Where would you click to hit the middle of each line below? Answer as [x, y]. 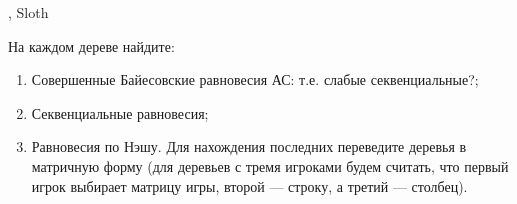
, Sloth [28, 12]
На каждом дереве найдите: [91, 45]
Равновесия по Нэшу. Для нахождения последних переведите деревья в [249, 146]
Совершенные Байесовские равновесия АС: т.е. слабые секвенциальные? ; [255, 79]
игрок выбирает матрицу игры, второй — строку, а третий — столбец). [249, 185]
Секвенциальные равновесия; [120, 112]
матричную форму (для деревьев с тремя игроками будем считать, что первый [270, 165]
